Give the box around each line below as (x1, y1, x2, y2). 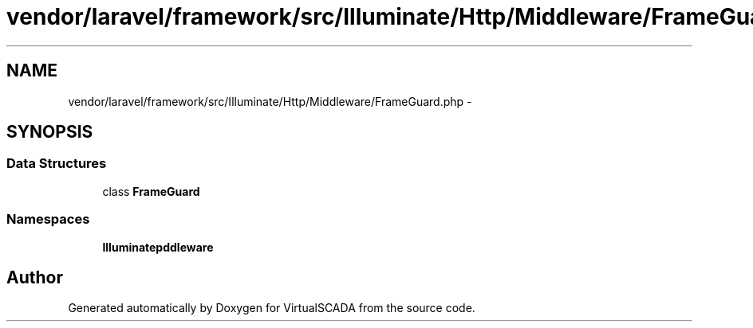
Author (6, 267, 63, 287)
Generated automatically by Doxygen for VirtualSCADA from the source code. (68, 301, 475, 315)
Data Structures (6, 155, 107, 172)
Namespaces (6, 211, 90, 228)
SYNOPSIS (6, 122, 93, 143)
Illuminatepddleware (102, 240, 214, 254)
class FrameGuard (102, 184, 200, 198)
